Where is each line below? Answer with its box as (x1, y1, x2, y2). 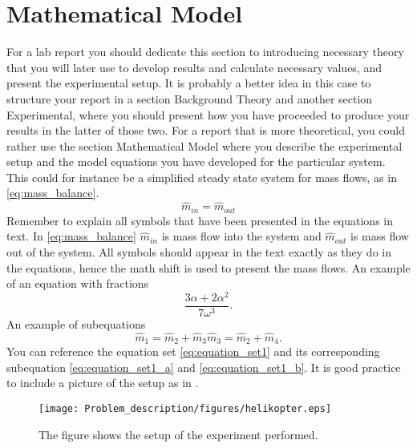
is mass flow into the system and (161, 228, 322, 244)
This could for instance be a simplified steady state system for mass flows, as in (6, 168, 397, 185)
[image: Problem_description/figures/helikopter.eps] (38, 402, 332, 414)
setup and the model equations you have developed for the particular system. (6, 153, 386, 170)
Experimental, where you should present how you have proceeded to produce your (6, 106, 410, 123)
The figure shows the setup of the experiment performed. (38, 426, 318, 442)
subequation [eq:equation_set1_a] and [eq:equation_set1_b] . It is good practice (6, 358, 401, 375)
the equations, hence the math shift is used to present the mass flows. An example (6, 259, 411, 276)
